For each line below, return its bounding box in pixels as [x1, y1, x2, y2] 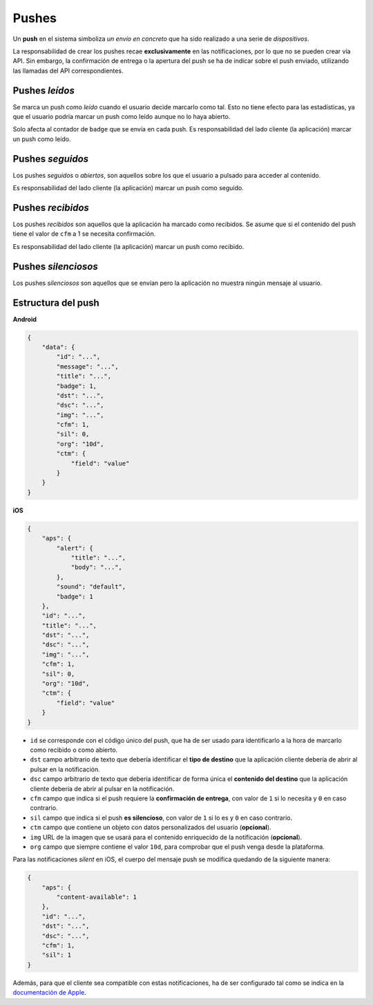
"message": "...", [56, 362, 119, 370]
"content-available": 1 [56, 893, 137, 901]
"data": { [41, 343, 75, 351]
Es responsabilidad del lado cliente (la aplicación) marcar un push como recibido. [12, 242, 245, 250]
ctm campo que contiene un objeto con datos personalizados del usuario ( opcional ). [30, 823, 272, 831]
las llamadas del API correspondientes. [12, 66, 124, 75]
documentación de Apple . [12, 988, 86, 997]
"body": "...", [70, 564, 122, 571]
